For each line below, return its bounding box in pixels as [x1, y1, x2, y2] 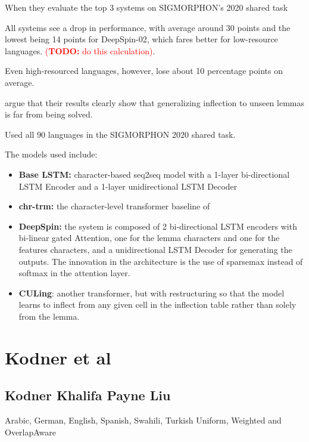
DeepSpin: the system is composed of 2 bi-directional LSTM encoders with [18, 220, 297, 232]
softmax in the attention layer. [18, 267, 130, 279]
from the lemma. [18, 310, 80, 322]
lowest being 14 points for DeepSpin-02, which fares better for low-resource [5, 33, 278, 45]
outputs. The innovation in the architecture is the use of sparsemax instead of [18, 255, 303, 267]
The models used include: [5, 148, 98, 160]
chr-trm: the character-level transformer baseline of [18, 200, 210, 212]
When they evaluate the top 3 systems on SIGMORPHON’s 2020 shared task [5, 1, 288, 13]
